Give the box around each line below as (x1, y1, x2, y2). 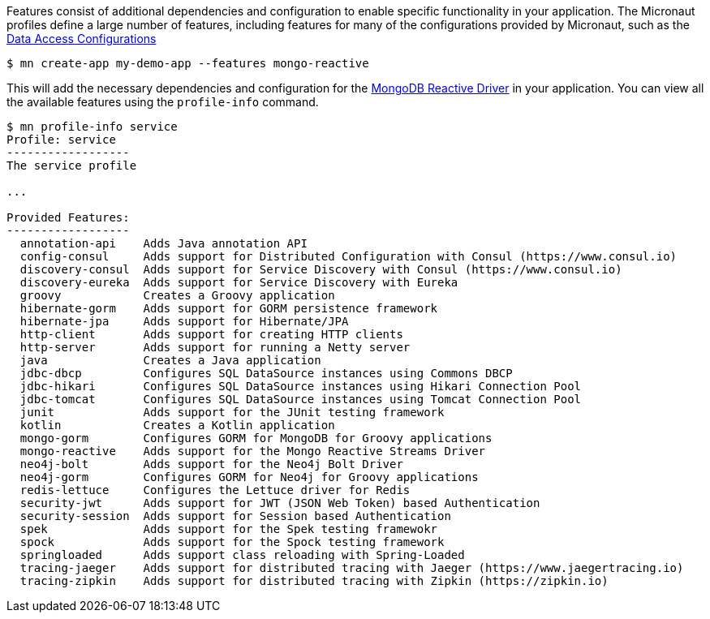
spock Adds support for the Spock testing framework (19, 535, 445, 548)
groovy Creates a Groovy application (19, 289, 335, 302)
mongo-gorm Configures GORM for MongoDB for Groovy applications (19, 432, 493, 445)
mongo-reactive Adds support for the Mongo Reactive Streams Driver (19, 445, 486, 458)
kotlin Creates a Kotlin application (19, 419, 335, 432)
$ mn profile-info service (6, 120, 178, 133)
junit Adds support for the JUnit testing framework (19, 406, 445, 419)
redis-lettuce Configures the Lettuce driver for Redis (19, 484, 411, 496)
